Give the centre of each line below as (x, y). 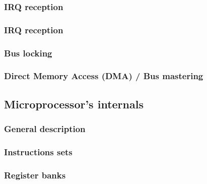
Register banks (35, 175)
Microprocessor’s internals (74, 104)
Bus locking (28, 53)
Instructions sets (38, 151)
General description (45, 129)
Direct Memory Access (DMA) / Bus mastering (104, 76)
